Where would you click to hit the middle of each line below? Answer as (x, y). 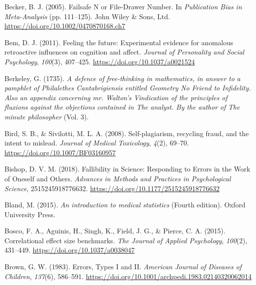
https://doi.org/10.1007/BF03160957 (60, 152)
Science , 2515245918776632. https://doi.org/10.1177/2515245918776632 (112, 188)
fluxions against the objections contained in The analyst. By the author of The (122, 107)
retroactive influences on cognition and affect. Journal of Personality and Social (124, 52)
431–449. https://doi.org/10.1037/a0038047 (70, 250)
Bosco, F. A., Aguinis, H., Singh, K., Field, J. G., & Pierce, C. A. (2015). (115, 231)
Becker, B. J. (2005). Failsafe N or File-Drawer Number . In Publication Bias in (123, 6)
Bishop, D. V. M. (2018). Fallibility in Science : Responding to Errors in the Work (128, 169)
